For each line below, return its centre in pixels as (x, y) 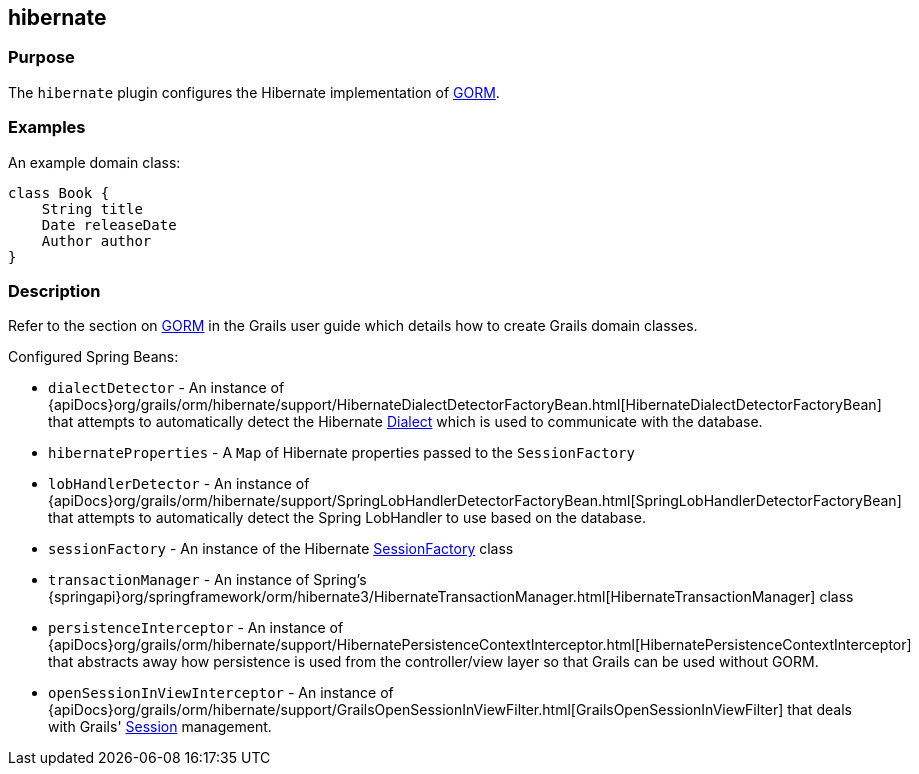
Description (54, 290)
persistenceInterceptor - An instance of (196, 628)
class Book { (59, 192)
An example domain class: (94, 162)
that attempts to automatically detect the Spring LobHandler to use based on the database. (347, 518)
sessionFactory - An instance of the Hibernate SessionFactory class (281, 549)
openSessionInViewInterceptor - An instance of (221, 693)
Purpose (41, 57)
